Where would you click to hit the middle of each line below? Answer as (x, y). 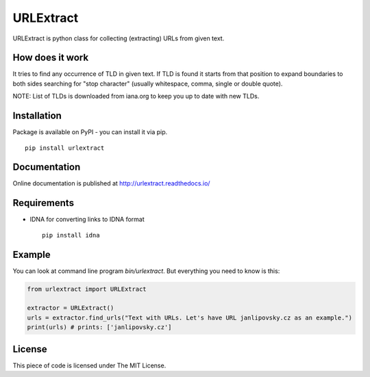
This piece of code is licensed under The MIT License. (89, 365)
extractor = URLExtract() (71, 308)
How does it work (51, 58)
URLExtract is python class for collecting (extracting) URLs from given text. (119, 38)
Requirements (44, 203)
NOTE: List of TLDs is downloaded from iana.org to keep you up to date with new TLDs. (136, 96)
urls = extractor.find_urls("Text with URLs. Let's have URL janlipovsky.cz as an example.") (190, 317)
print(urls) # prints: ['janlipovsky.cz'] (99, 327)
